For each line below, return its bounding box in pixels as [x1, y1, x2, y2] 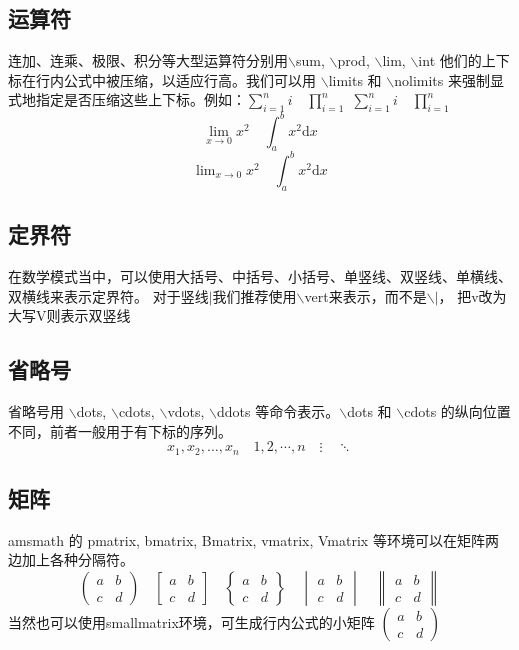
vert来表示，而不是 [304, 285, 427, 306]
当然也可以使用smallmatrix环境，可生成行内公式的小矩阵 [8, 612, 375, 632]
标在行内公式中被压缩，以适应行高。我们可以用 [8, 69, 316, 90]
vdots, [167, 400, 205, 421]
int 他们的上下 [418, 50, 510, 71]
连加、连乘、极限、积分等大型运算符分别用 [8, 50, 288, 71]
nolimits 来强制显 [394, 69, 504, 90]
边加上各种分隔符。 [8, 549, 134, 570]
